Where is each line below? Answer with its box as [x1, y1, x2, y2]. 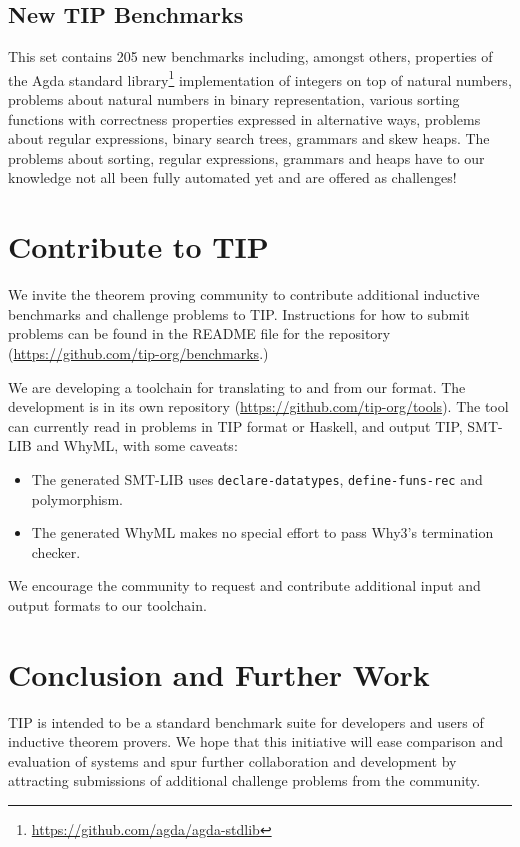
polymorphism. [31, 488, 123, 509]
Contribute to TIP [8, 226, 269, 267]
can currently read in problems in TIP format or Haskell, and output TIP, [8, 415, 463, 436]
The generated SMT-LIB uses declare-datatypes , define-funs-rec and [31, 468, 483, 489]
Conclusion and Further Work [8, 653, 430, 694]
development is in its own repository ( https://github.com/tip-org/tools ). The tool [8, 396, 509, 417]
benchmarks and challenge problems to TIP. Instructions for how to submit [8, 303, 470, 324]
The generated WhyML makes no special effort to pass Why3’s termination [31, 522, 494, 543]
